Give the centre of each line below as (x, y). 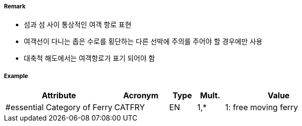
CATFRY (130, 107)
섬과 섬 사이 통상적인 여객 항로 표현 (78, 25)
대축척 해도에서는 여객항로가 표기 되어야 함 (90, 58)
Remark (15, 6)
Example (16, 76)
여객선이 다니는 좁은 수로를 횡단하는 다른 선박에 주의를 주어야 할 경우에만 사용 (143, 42)
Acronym (141, 96)
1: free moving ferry (262, 107)
